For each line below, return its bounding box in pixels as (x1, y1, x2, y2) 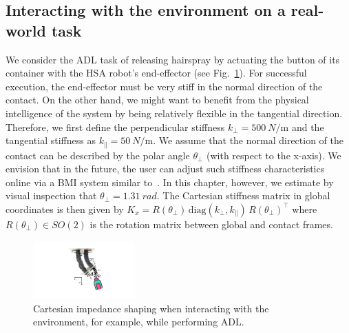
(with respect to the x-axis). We (207, 148, 341, 162)
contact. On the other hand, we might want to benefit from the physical (6, 92, 309, 107)
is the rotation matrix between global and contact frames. (89, 216, 333, 231)
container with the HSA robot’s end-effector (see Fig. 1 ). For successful (6, 65, 307, 80)
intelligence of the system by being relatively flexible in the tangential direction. (6, 105, 343, 120)
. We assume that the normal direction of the (153, 133, 344, 148)
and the (291, 119, 324, 134)
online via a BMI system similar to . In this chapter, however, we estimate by (6, 174, 334, 189)
